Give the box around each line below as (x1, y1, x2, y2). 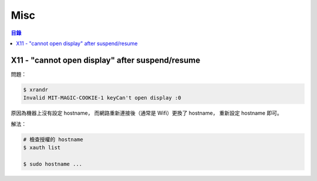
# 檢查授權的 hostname (23, 136, 83, 143)
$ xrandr (23, 86, 49, 93)
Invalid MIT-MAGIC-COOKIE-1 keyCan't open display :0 (23, 94, 181, 101)
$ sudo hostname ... (23, 160, 82, 167)
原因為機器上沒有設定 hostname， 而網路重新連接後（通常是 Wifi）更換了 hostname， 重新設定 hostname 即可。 (11, 110, 282, 117)
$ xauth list (23, 144, 61, 151)
